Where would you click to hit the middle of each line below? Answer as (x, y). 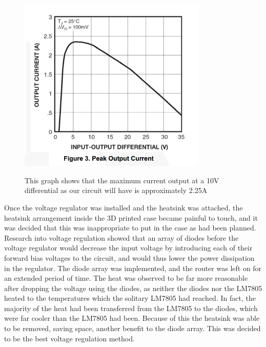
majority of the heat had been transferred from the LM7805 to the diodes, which (131, 308)
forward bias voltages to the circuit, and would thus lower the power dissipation (129, 257)
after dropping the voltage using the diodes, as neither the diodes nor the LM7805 (133, 288)
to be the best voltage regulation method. (69, 338)
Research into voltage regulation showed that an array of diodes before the (121, 237)
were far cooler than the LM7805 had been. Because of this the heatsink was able (132, 318)
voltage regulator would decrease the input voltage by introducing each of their (128, 248)
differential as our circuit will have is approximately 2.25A (116, 190)
